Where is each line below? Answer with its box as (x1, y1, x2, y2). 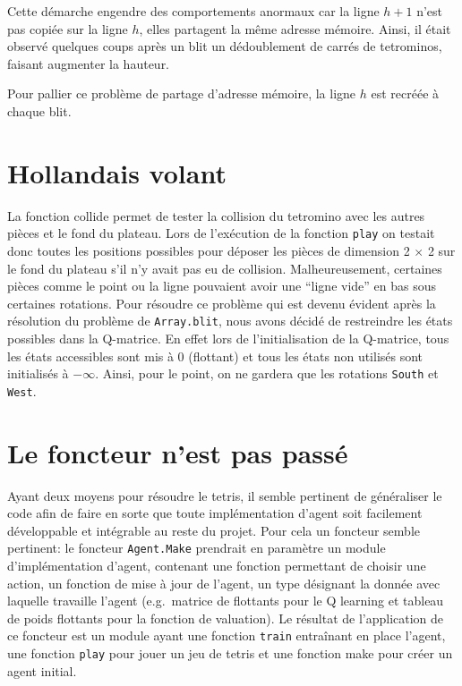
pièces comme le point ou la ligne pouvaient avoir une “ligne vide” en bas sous (7, 276, 437, 295)
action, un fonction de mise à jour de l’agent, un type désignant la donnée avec (7, 573, 441, 592)
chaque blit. (7, 101, 72, 120)
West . (7, 381, 37, 400)
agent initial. (7, 661, 77, 680)
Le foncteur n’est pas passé (7, 434, 348, 470)
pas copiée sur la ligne (7, 19, 128, 38)
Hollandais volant (7, 154, 227, 191)
